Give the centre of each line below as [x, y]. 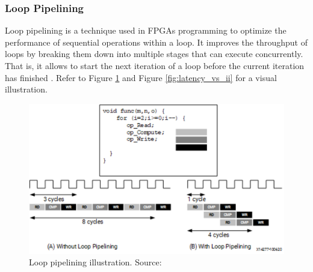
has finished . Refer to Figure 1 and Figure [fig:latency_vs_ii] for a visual [141, 77]
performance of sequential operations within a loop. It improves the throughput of [156, 42]
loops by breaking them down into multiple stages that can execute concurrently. [154, 54]
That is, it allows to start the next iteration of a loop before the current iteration [155, 65]
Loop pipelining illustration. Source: [95, 262]
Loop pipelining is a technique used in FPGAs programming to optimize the [146, 30]
